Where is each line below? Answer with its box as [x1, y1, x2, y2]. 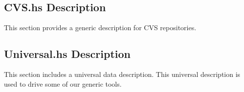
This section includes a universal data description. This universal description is [4, 69, 241, 79]
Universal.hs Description [4, 46, 131, 61]
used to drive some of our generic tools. [4, 78, 122, 89]
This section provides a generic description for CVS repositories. [4, 22, 197, 33]
